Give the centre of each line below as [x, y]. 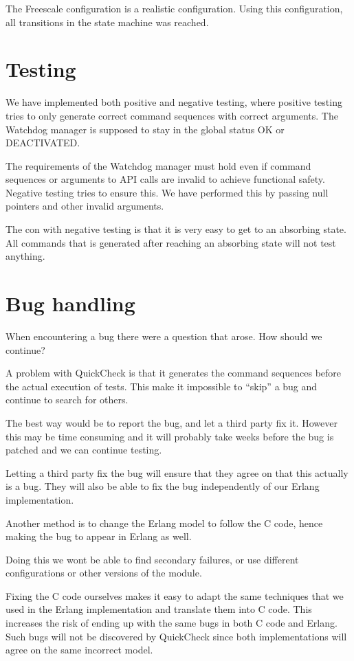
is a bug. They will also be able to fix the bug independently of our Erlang [163, 486]
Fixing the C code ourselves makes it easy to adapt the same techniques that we [175, 595]
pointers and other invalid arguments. [85, 206]
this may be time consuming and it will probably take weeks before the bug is [170, 436]
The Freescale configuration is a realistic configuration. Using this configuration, [174, 8]
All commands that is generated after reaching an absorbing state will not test [171, 242]
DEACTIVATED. [43, 143]
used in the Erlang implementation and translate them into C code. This [159, 609]
